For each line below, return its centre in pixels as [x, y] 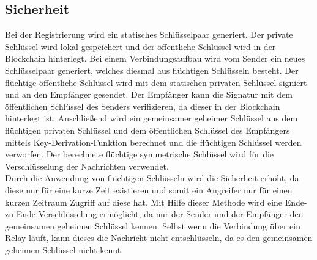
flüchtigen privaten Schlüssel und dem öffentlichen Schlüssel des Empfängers [147, 130]
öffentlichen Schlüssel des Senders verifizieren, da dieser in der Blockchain [143, 106]
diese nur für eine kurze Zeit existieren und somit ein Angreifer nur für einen [149, 190]
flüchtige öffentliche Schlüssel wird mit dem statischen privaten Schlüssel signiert [156, 82]
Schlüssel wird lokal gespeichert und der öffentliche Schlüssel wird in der [140, 46]
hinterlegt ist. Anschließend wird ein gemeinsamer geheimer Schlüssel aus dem [151, 118]
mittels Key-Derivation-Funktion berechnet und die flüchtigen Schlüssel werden [153, 142]
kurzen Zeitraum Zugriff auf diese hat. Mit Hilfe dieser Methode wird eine [144, 202]
